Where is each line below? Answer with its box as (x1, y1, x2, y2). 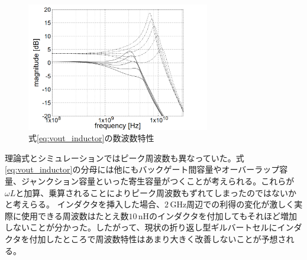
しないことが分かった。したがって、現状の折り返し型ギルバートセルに (5, 221, 277, 233)
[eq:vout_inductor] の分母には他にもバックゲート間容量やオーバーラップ (5, 163, 280, 175)
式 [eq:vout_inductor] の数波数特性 (28, 132, 154, 144)
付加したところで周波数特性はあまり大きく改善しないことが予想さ (29, 232, 286, 245)
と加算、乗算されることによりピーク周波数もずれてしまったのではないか (15, 186, 297, 199)
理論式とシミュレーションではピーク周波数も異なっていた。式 (5, 151, 244, 164)
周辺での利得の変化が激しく (186, 198, 295, 210)
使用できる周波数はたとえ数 (21, 209, 129, 222)
